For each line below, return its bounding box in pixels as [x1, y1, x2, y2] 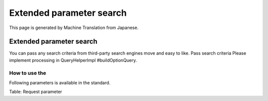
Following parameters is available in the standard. [9, 79, 111, 86]
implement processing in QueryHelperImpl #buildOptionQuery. [9, 57, 137, 63]
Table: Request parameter [9, 89, 62, 95]
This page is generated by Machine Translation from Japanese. [9, 25, 139, 31]
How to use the [9, 69, 47, 76]
